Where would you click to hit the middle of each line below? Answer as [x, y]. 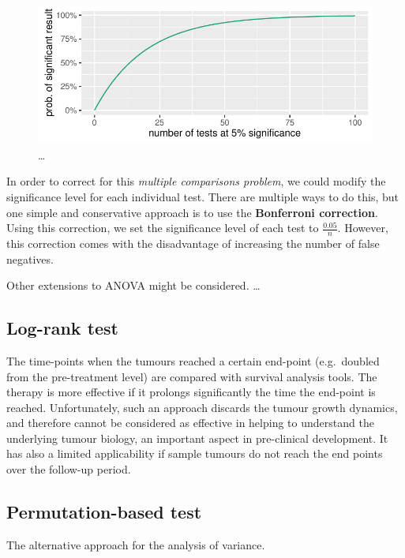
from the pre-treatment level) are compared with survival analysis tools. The [192, 376]
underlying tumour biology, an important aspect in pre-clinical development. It [197, 438]
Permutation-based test [104, 512]
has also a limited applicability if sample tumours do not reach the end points [195, 453]
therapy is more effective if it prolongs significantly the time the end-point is [191, 392]
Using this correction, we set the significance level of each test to [163, 228]
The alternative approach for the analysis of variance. [136, 544]
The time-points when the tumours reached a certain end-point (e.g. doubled [193, 360]
